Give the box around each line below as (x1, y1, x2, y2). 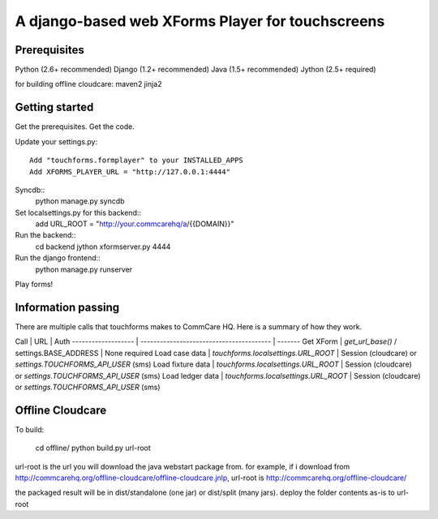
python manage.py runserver (35, 264, 133, 274)
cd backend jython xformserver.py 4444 (35, 242, 171, 251)
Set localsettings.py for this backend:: (15, 208, 142, 217)
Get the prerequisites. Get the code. (15, 122, 135, 131)
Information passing (15, 300, 120, 314)
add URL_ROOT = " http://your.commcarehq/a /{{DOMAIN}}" (35, 219, 234, 229)
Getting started (15, 101, 94, 114)
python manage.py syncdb (35, 196, 125, 206)
